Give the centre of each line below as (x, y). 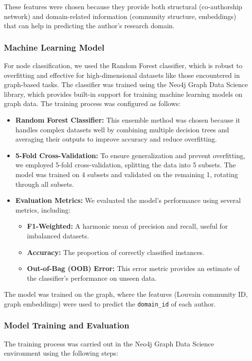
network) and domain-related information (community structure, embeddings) (120, 16)
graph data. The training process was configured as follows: (92, 103)
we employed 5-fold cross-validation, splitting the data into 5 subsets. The (126, 165)
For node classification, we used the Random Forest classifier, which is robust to (123, 65)
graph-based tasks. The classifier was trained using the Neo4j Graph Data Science (126, 84)
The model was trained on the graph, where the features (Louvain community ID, (126, 294)
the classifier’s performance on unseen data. (92, 278)
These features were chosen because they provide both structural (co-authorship (123, 6)
